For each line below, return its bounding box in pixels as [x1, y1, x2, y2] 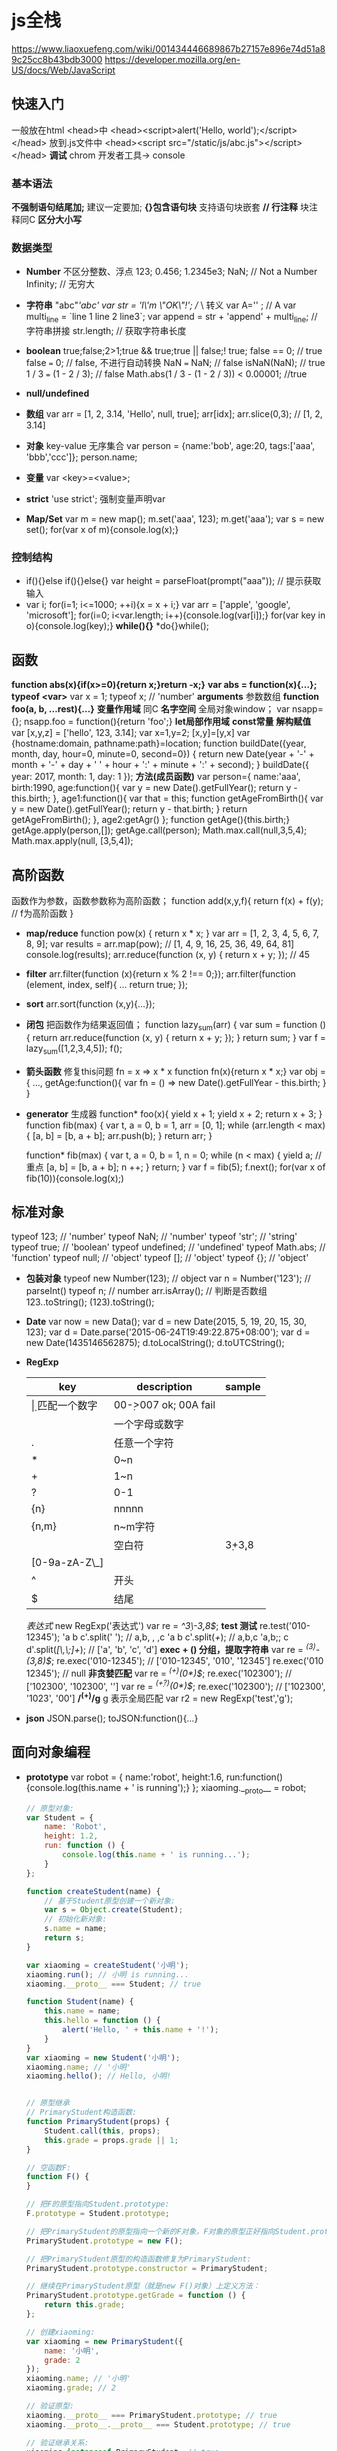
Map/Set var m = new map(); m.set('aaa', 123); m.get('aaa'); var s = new [25, 513, 325, 525]
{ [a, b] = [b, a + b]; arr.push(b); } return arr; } [25, 1129, 213, 1141]
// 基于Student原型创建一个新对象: [44, 1896, 176, 1906]
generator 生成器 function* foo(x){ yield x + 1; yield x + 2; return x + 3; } [25, 1107, 323, 1120]
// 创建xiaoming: [25, 2327, 96, 2337]
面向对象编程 [11, 1744, 91, 1761]
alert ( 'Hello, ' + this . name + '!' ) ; [62, 2025, 219, 2035]
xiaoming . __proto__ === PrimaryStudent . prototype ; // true [25, 2410, 278, 2420]
